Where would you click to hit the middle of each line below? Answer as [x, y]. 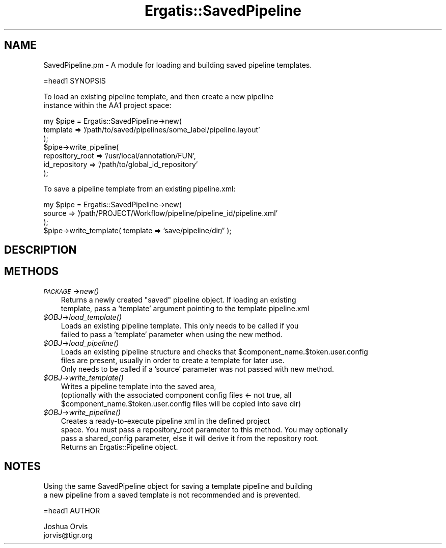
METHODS [32, 271]
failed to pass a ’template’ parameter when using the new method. [172, 334]
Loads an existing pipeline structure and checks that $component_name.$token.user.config [214, 351]
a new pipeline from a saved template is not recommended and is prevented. [172, 495]
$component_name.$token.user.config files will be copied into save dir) [181, 403]
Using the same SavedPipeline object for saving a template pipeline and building [178, 486]
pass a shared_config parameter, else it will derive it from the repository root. [190, 438]
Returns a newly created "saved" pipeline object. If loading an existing [178, 299]
